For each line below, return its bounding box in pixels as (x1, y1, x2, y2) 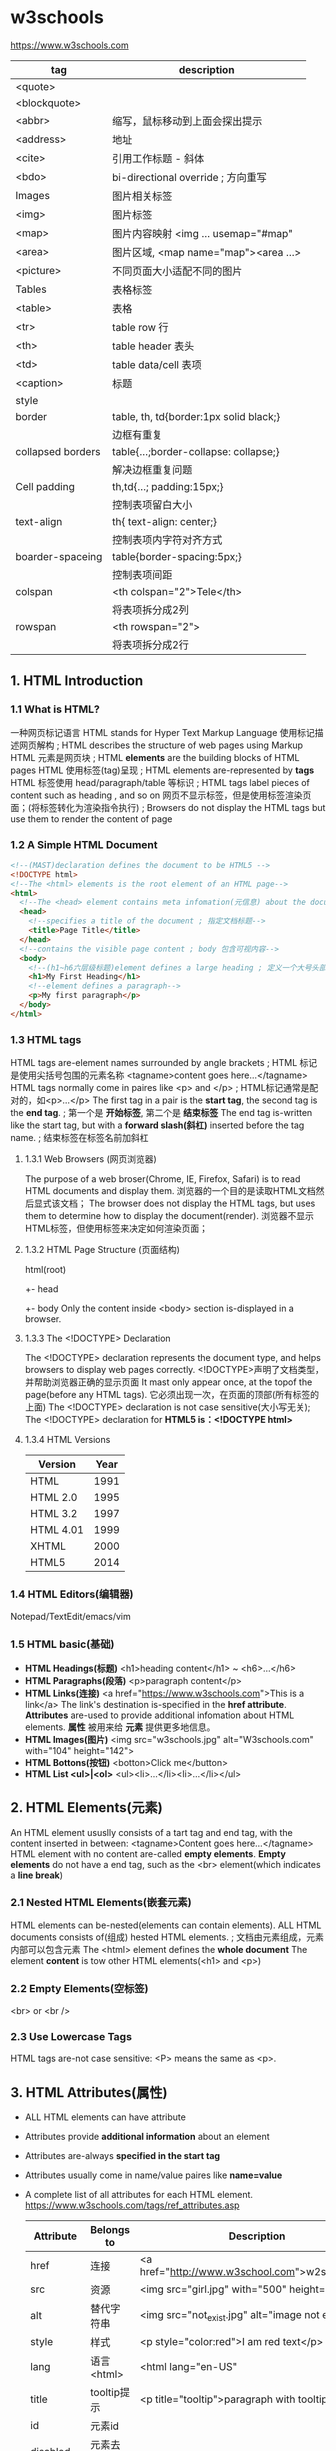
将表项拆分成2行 (111, 637, 190, 651)
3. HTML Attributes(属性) (10, 2084, 168, 2101)
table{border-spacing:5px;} (111, 549, 243, 563)
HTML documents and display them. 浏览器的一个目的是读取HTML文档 (24, 1185, 317, 1197)
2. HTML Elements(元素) (10, 1799, 163, 1816)
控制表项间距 (111, 567, 173, 581)
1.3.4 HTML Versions (24, 1434, 111, 1446)
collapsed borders (15, 444, 101, 458)
